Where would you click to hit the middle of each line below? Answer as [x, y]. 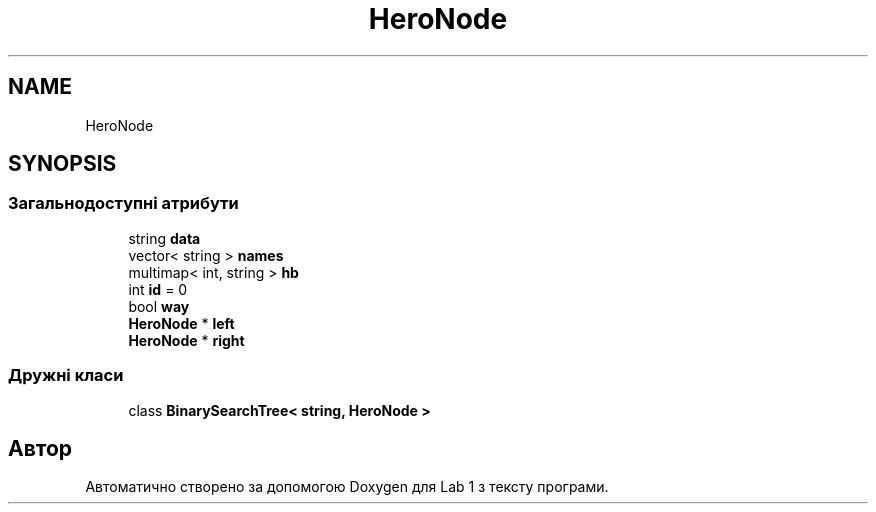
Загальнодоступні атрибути [123, 203]
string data [164, 238]
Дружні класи [66, 375]
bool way [159, 306]
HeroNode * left [181, 323]
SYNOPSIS [62, 164]
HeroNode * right [186, 340]
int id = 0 [158, 289]
